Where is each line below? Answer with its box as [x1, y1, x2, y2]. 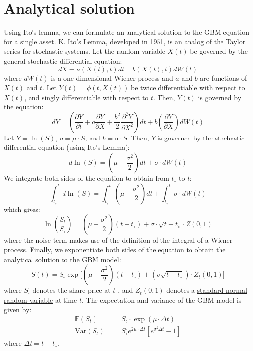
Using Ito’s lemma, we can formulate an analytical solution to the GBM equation [4, 27, 249, 37]
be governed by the [190, 46, 248, 56]
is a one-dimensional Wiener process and [51, 72, 173, 83]
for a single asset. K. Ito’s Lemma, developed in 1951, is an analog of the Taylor [4, 36, 246, 46]
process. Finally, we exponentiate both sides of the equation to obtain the [4, 245, 226, 255]
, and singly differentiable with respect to [24, 92, 149, 102]
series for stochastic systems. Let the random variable [4, 46, 165, 56]
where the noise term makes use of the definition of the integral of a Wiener [4, 235, 233, 245]
